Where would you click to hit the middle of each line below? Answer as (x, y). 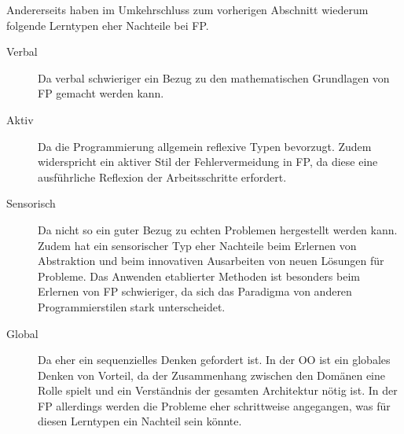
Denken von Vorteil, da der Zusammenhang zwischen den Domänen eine (211, 375)
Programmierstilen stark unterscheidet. (132, 306)
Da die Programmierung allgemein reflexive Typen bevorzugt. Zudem (205, 146)
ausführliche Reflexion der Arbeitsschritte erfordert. (162, 177)
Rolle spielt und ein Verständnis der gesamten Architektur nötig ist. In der (218, 390)
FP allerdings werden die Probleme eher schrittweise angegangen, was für (214, 405)
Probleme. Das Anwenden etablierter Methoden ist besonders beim (199, 276)
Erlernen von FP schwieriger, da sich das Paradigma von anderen (195, 291)
